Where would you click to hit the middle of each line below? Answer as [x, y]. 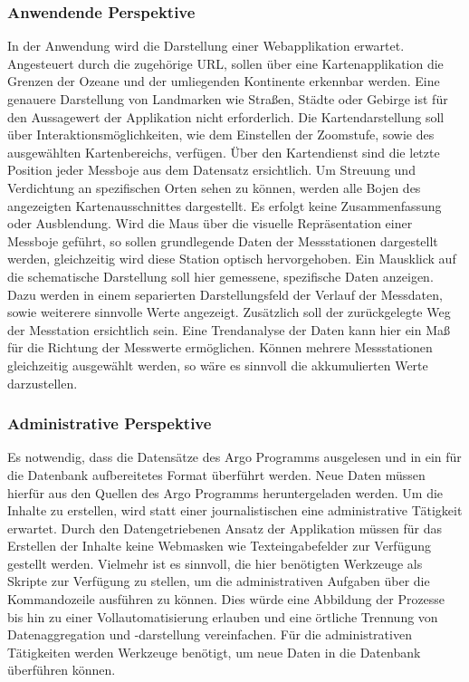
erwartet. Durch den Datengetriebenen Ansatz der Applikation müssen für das [225, 528]
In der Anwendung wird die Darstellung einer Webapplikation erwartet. [206, 46]
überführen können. [62, 670]
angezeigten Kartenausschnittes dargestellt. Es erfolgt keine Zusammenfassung [225, 205]
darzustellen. [43, 383]
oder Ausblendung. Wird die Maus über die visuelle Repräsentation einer [210, 223]
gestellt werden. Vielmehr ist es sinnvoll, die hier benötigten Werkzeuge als [215, 563]
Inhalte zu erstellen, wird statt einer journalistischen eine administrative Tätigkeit [235, 510]
